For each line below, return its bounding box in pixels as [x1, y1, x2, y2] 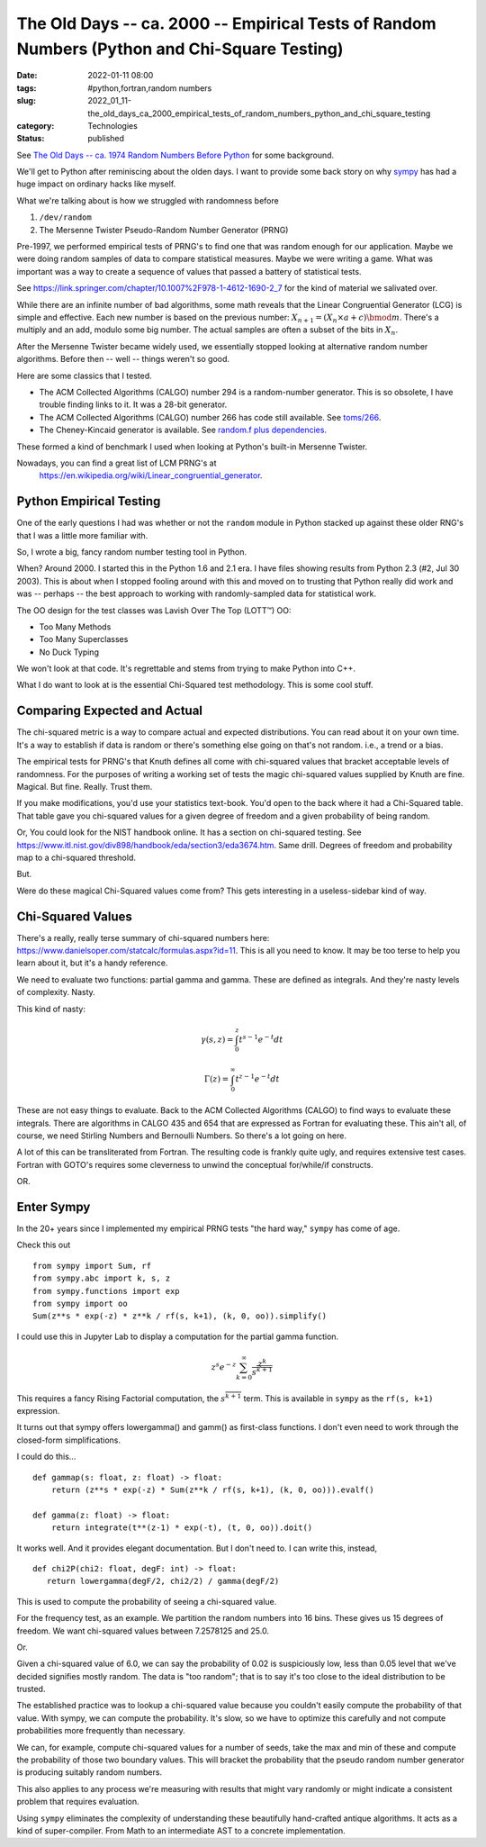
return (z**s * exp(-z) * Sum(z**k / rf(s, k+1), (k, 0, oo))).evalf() [50, 1485, 374, 1495]
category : [16, 120, 55, 131]
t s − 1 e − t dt [238, 1033, 283, 1045]
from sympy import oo [32, 1298, 128, 1308]
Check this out [16, 1239, 71, 1251]
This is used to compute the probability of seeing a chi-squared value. [16, 1596, 277, 1607]
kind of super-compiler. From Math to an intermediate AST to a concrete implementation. [16, 1825, 346, 1836]
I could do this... [16, 1451, 76, 1462]
